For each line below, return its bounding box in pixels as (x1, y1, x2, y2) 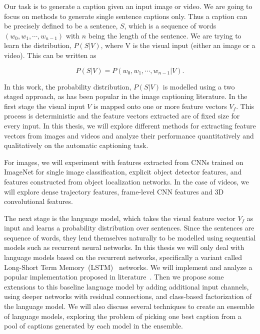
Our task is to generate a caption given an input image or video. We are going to (4, 1, 252, 11)
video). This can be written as (4, 49, 96, 60)
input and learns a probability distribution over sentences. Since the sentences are (4, 222, 254, 233)
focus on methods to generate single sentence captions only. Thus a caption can (4, 10, 247, 21)
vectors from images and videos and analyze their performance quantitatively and (4, 130, 254, 140)
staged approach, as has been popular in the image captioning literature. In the (4, 91, 247, 101)
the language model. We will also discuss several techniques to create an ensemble (4, 301, 254, 311)
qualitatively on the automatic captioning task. (4, 140, 148, 150)
